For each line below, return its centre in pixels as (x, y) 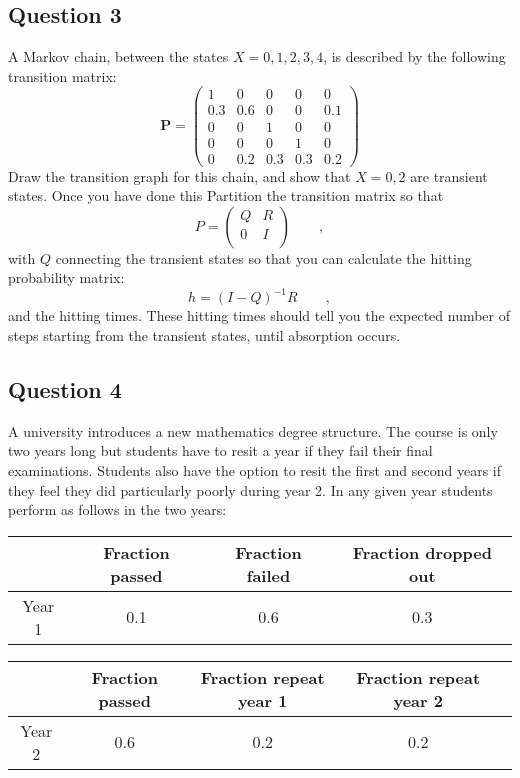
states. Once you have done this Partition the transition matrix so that (226, 195)
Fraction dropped (422, 552)
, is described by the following (414, 56)
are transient (449, 175)
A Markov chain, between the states (118, 56)
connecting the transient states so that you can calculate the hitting (263, 257)
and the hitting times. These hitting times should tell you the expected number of (259, 315)
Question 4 (65, 389)
